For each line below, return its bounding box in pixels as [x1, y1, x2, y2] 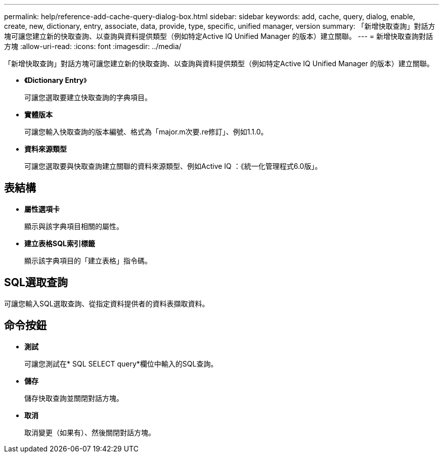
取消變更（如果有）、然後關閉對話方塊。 [24, 428, 155, 437]
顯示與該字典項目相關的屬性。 [24, 221, 123, 231]
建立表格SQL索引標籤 [24, 239, 95, 248]
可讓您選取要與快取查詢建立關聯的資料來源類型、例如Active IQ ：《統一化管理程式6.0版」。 [24, 162, 322, 170]
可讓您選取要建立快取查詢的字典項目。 [24, 93, 152, 102]
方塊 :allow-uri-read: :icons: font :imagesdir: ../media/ [4, 42, 182, 51]
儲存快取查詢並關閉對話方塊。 [24, 393, 123, 402]
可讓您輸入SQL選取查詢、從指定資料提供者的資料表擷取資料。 [4, 299, 209, 308]
